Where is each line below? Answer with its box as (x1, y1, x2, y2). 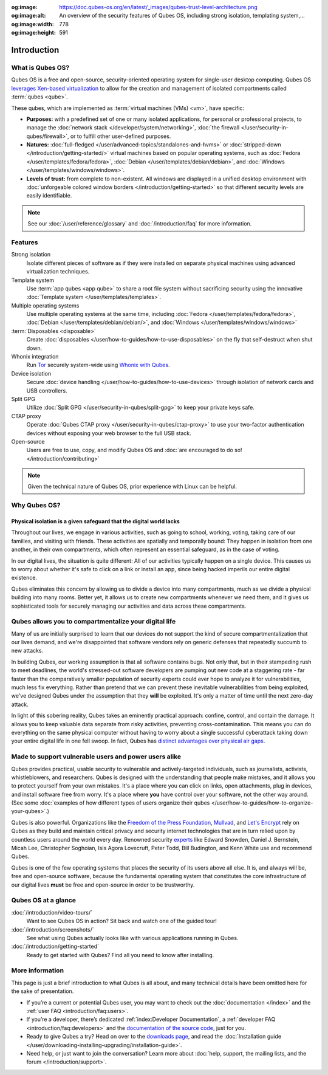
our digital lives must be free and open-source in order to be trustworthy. (11, 881, 195, 888)
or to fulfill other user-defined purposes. (70, 132, 171, 140)
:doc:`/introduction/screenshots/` (11, 926, 94, 933)
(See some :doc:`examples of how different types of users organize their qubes (11, 799, 210, 806)
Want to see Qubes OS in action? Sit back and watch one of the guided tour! (26, 918, 217, 925)
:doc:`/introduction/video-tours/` (11, 908, 92, 916)
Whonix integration (11, 353, 59, 360)
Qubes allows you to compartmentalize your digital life (11, 617, 176, 626)
